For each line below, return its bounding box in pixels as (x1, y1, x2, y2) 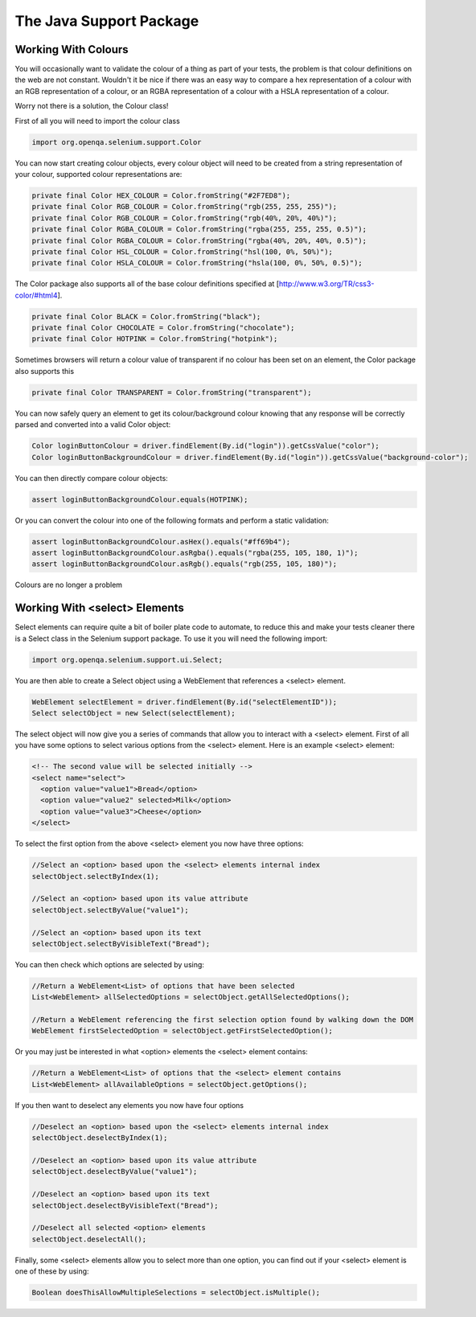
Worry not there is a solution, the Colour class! (14, 101, 169, 111)
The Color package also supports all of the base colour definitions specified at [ (14, 279, 280, 289)
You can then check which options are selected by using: (14, 959, 205, 969)
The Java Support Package (14, 12, 199, 30)
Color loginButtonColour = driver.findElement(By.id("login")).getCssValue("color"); (31, 441, 380, 450)
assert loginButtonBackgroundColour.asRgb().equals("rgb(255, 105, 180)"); (31, 560, 338, 568)
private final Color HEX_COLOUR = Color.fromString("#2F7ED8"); (31, 191, 291, 200)
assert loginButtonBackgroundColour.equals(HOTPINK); (31, 494, 248, 504)
